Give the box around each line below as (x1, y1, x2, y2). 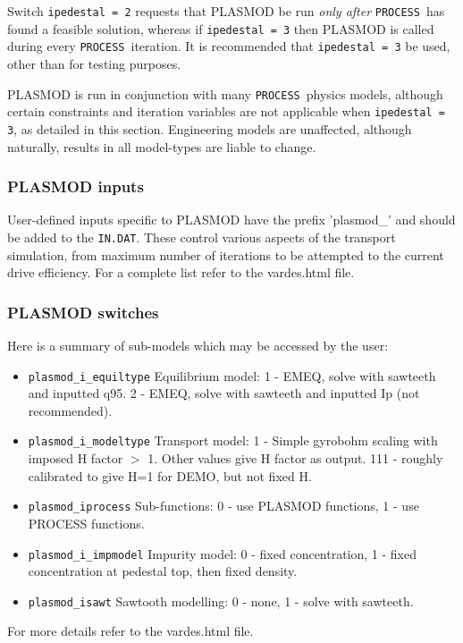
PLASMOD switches (7, 300, 159, 323)
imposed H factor (28, 449, 123, 468)
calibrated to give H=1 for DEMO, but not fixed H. (28, 466, 312, 485)
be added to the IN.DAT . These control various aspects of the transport (7, 227, 396, 246)
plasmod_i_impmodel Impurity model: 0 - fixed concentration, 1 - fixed (28, 544, 417, 563)
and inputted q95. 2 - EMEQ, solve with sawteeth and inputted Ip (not (28, 384, 420, 402)
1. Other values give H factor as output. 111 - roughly (147, 449, 443, 468)
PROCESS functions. (28, 513, 145, 532)
